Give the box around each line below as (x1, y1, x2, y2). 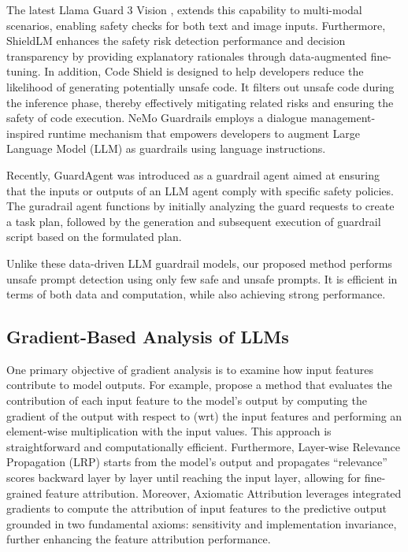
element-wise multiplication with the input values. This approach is (6, 423, 332, 439)
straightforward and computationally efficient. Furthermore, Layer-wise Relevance (6, 438, 400, 454)
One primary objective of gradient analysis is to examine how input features (6, 361, 373, 377)
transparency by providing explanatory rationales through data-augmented (6, 47, 367, 64)
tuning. (6, 63, 41, 80)
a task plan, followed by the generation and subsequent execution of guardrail (6, 213, 381, 229)
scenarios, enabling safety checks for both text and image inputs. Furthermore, (6, 17, 386, 33)
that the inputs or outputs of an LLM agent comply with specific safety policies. (6, 182, 394, 198)
